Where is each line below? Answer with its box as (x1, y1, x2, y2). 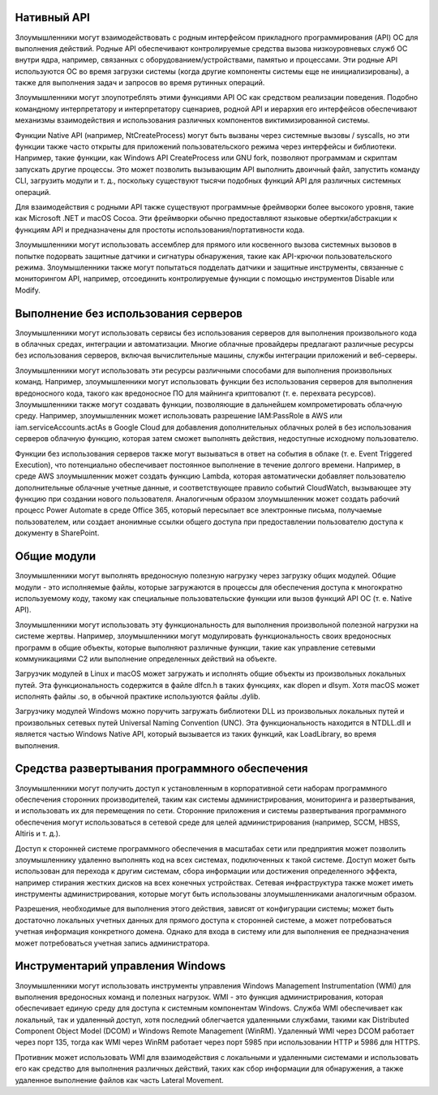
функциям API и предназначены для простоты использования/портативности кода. (15, 224, 305, 235)
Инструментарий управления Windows (15, 959, 226, 973)
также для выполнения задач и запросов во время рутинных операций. (15, 78, 265, 88)
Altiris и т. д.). (15, 829, 61, 838)
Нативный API (15, 11, 91, 24)
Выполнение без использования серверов (15, 306, 243, 320)
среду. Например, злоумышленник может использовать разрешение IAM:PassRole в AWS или (15, 411, 342, 421)
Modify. (15, 285, 41, 295)
